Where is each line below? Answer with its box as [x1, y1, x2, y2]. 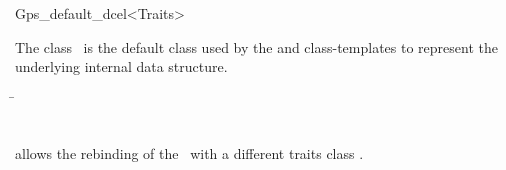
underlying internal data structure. [15, 56, 228, 77]
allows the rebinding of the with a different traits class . [15, 142, 364, 163]
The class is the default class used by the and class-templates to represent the [15, 36, 498, 57]
